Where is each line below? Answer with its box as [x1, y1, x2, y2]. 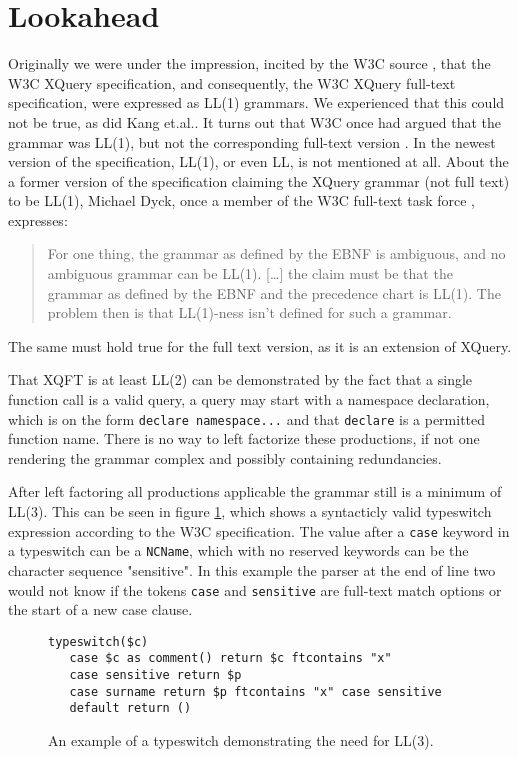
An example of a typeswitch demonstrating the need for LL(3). [48, 730, 434, 751]
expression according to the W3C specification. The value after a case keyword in [8, 520, 510, 541]
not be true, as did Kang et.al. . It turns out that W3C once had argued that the [8, 111, 502, 132]
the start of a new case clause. [8, 599, 193, 620]
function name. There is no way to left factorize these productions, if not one [8, 428, 480, 449]
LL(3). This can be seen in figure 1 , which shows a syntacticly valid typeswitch [8, 501, 492, 522]
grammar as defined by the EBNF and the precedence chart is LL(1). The [47, 282, 501, 303]
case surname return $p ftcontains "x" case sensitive [69, 684, 442, 699]
